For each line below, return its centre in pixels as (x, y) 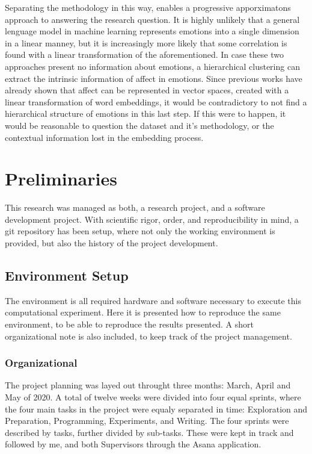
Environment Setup (67, 275)
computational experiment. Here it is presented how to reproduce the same (143, 312)
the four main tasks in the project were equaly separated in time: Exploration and (156, 409)
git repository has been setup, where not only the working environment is (140, 231)
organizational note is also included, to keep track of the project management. (148, 336)
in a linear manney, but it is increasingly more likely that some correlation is (146, 42)
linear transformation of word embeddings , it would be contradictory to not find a (156, 101)
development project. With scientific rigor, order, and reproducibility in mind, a (152, 219)
